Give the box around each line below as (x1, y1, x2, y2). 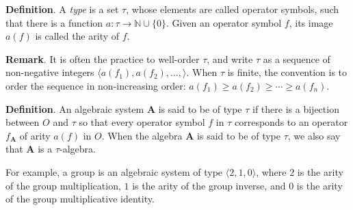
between (5, 115, 40, 129)
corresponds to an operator (234, 115, 348, 129)
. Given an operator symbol (166, 15, 282, 29)
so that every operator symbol (79, 115, 205, 129)
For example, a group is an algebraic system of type (5, 164, 223, 179)
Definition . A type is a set (5, 2, 119, 16)
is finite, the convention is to (227, 65, 348, 79)
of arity (19, 128, 51, 142)
